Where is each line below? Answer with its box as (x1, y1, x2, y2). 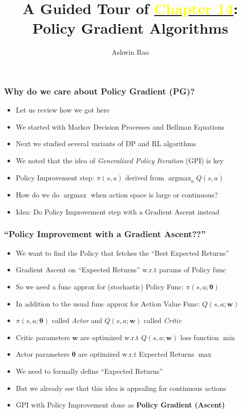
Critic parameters (16, 332, 70, 342)
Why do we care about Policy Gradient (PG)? (4, 84, 195, 97)
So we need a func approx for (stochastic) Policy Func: (16, 281, 184, 291)
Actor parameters (16, 349, 70, 359)
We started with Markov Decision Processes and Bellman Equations (16, 121, 225, 132)
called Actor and (52, 315, 103, 326)
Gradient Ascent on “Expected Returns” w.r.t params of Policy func (16, 264, 226, 275)
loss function (180, 332, 219, 342)
